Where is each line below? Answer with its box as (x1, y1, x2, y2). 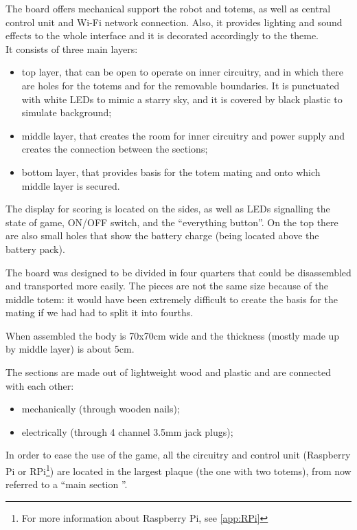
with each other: (5, 378, 74, 393)
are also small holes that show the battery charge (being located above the (5, 228, 319, 243)
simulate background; (21, 105, 112, 120)
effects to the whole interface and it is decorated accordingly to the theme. (5, 28, 319, 43)
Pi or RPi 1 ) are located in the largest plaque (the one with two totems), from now (5, 462, 352, 478)
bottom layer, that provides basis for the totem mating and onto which (21, 164, 321, 179)
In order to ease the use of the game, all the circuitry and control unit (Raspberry (5, 448, 351, 462)
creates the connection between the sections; (21, 142, 208, 156)
